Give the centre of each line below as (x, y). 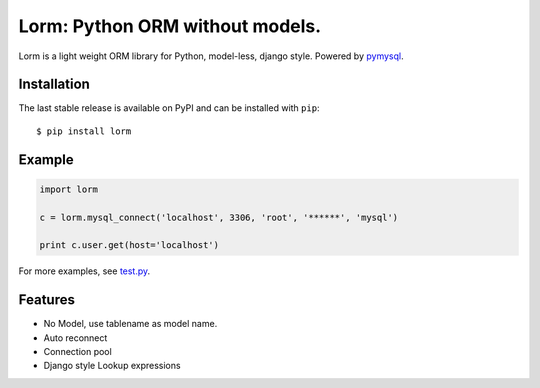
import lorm (69, 189)
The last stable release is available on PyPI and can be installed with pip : (169, 108)
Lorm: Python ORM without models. (170, 26)
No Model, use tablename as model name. (130, 324)
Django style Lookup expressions (112, 366)
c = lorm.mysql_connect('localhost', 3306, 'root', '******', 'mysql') (219, 217)
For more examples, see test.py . (84, 271)
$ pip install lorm (84, 131)
